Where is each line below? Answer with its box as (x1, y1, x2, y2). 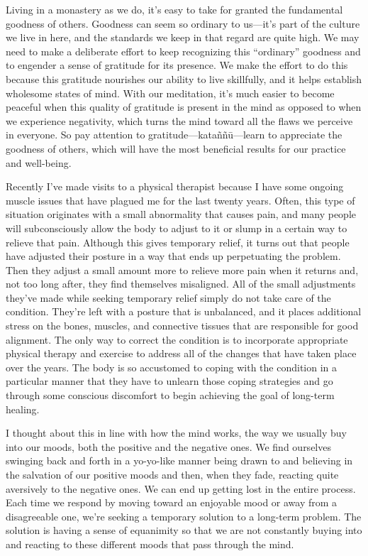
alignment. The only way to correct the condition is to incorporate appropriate (6, 332, 348, 347)
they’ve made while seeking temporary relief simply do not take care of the (6, 290, 331, 305)
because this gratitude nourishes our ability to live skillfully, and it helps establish (6, 71, 362, 86)
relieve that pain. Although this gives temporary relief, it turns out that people (6, 234, 350, 249)
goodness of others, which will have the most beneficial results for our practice (6, 141, 346, 156)
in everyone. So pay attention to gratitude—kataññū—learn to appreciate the (6, 127, 342, 142)
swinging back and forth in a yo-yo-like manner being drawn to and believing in (6, 453, 353, 468)
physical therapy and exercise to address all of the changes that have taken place (6, 346, 357, 361)
